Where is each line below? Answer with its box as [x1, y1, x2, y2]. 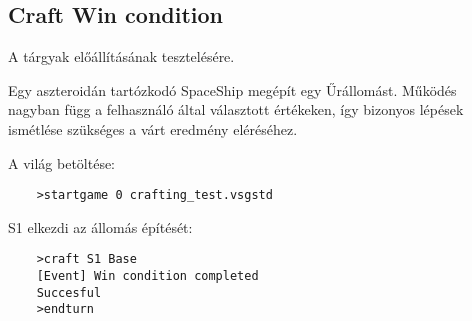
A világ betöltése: [8, 152, 116, 173]
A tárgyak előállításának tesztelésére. [8, 46, 235, 67]
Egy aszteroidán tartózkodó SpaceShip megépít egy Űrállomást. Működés [8, 79, 457, 100]
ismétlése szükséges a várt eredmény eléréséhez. [8, 118, 298, 139]
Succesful [36, 285, 102, 300]
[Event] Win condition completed [36, 269, 259, 284]
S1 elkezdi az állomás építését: [8, 216, 193, 237]
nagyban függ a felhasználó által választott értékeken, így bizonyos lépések [8, 99, 464, 120]
